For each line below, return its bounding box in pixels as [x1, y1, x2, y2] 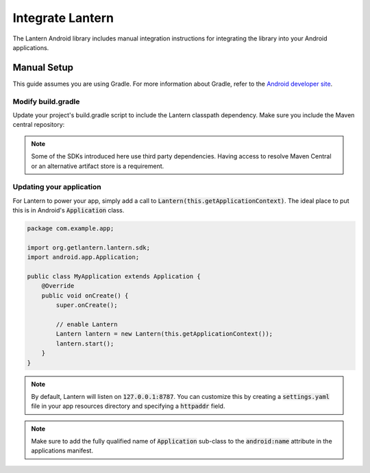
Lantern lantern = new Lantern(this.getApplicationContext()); [56, 330, 273, 338]
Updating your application [12, 182, 102, 192]
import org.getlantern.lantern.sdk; [27, 243, 151, 252]
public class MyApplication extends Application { [27, 273, 201, 280]
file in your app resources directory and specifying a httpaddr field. [31, 402, 225, 411]
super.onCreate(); [56, 302, 118, 309]
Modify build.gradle [12, 97, 80, 106]
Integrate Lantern [12, 10, 114, 25]
